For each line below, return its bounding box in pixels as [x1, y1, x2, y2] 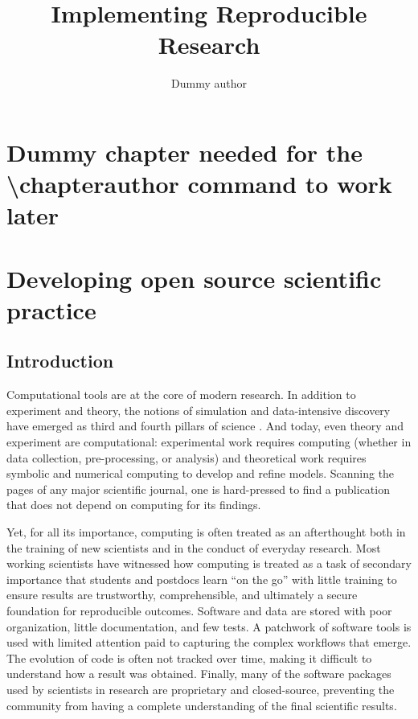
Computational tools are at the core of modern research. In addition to [6, 386, 356, 403]
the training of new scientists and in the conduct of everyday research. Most [6, 539, 381, 556]
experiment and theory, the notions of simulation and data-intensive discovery [6, 401, 391, 418]
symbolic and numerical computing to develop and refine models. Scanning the [6, 465, 395, 482]
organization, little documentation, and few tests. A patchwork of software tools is [6, 618, 412, 635]
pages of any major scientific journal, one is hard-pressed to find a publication [6, 480, 390, 497]
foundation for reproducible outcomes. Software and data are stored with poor [6, 602, 392, 618]
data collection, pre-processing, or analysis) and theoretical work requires [6, 449, 367, 466]
